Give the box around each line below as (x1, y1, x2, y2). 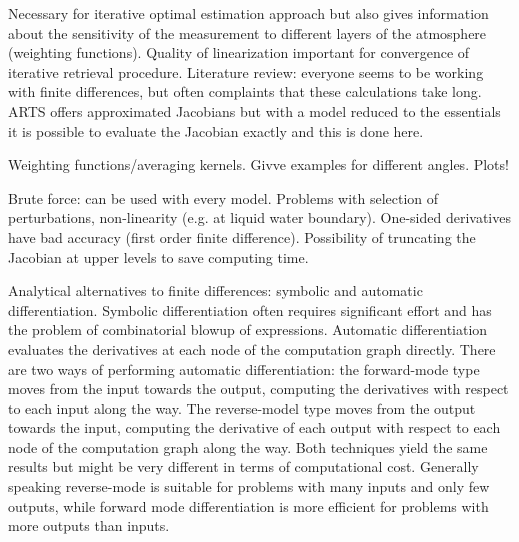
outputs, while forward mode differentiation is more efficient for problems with (8, 495, 489, 516)
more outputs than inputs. (8, 515, 170, 536)
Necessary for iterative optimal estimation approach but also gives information (8, 3, 489, 23)
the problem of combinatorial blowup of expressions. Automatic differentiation (8, 319, 488, 340)
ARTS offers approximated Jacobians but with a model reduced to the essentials (8, 100, 501, 121)
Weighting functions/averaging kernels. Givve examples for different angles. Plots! (8, 154, 509, 175)
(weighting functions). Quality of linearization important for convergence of (8, 42, 470, 63)
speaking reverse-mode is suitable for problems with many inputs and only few (8, 476, 490, 497)
